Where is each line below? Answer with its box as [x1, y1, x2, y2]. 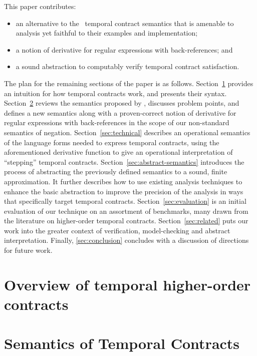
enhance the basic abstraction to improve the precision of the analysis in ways [4, 186, 243, 196]
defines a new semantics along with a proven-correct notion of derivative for [4, 107, 236, 118]
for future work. [4, 245, 53, 255]
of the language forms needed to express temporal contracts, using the [4, 137, 219, 147]
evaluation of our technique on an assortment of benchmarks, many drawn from [4, 205, 248, 216]
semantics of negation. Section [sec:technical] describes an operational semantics [4, 127, 250, 137]
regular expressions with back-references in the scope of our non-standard [4, 117, 229, 128]
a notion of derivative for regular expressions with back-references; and [16, 44, 233, 55]
